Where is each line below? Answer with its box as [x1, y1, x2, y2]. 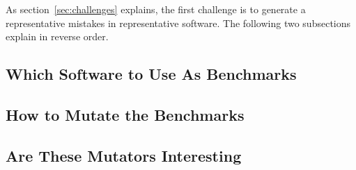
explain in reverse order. [6, 29, 109, 44]
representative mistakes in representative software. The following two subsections [6, 15, 351, 30]
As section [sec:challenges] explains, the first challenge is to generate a [6, 2, 306, 16]
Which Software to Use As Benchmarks [6, 63, 297, 85]
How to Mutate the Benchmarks [6, 103, 245, 125]
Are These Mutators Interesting [6, 144, 242, 166]
